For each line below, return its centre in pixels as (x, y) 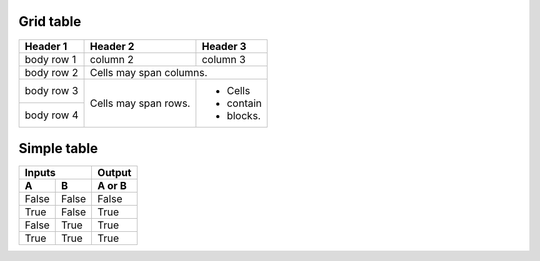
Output (114, 173)
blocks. (244, 115)
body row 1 (50, 59)
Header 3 (224, 46)
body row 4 (51, 115)
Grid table (50, 21)
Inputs (40, 173)
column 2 (111, 59)
